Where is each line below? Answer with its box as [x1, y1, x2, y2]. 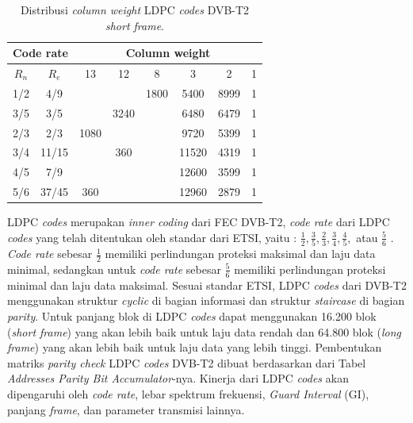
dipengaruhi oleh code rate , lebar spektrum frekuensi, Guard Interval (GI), [7, 385, 369, 402]
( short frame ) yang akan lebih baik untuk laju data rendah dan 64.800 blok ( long [7, 323, 402, 340]
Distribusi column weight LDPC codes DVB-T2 [20, 2, 250, 17]
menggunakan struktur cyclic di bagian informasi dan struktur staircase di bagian [7, 292, 405, 309]
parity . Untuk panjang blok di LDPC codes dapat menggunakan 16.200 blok [7, 307, 377, 324]
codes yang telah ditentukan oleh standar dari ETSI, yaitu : [7, 229, 297, 245]
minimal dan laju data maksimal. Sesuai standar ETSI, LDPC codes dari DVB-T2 [7, 276, 407, 293]
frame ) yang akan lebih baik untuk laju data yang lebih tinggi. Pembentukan [7, 339, 382, 356]
